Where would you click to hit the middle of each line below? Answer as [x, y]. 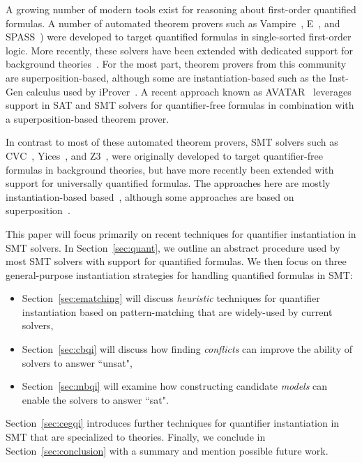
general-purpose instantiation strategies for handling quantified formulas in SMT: [179, 274]
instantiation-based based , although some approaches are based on [150, 196]
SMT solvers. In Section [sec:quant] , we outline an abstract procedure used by [173, 247]
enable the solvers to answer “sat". [95, 399]
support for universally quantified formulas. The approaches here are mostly [168, 183]
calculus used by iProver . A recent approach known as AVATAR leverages [189, 91]
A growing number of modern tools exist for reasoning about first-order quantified [181, 9]
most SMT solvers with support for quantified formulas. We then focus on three [176, 261]
